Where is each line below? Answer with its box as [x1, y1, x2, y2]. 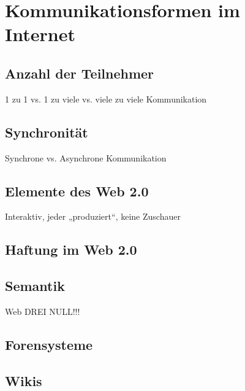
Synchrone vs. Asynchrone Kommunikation [5, 151, 167, 164]
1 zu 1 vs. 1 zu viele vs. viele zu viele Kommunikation [5, 92, 207, 105]
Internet [5, 21, 75, 47]
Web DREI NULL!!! [5, 304, 80, 317]
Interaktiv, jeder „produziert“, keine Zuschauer [5, 210, 181, 223]
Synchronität [5, 122, 88, 141]
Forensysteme [5, 335, 93, 354]
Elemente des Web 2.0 [5, 181, 149, 200]
